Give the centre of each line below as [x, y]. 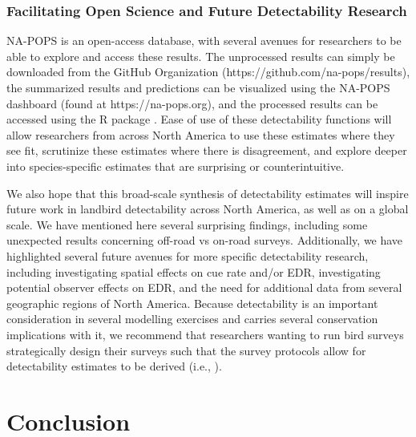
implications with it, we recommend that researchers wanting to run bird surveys [205, 334]
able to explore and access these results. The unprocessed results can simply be [201, 56]
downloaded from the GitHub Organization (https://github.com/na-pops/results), [208, 72]
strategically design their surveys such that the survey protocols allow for [186, 350]
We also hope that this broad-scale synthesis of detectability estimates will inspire [208, 193]
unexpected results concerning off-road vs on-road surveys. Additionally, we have [205, 240]
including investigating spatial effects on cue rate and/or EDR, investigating [194, 271]
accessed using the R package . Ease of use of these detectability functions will [199, 119]
